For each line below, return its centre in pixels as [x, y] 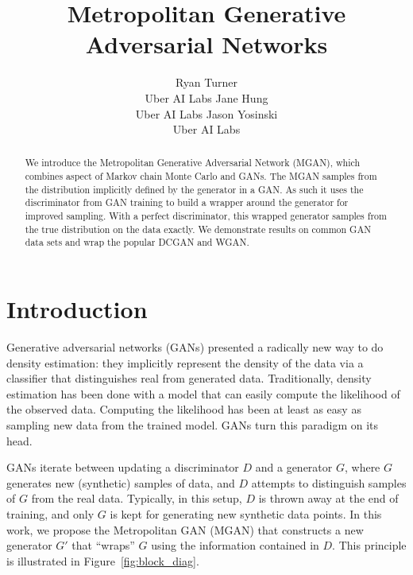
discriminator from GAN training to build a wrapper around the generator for [187, 202]
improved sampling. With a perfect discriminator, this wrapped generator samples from [206, 216]
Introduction [77, 309]
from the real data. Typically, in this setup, [137, 498]
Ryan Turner [206, 82]
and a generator [294, 467]
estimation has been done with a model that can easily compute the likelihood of [203, 393]
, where [362, 467]
